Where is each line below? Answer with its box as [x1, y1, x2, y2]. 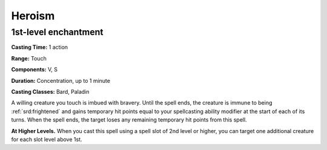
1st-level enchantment [11, 27, 104, 37]
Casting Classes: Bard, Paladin [11, 88, 90, 95]
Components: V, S [11, 66, 58, 73]
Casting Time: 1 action [11, 44, 68, 51]
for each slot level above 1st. [11, 135, 82, 143]
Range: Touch [11, 54, 47, 62]
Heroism [11, 9, 55, 22]
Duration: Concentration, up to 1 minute [11, 77, 110, 84]
